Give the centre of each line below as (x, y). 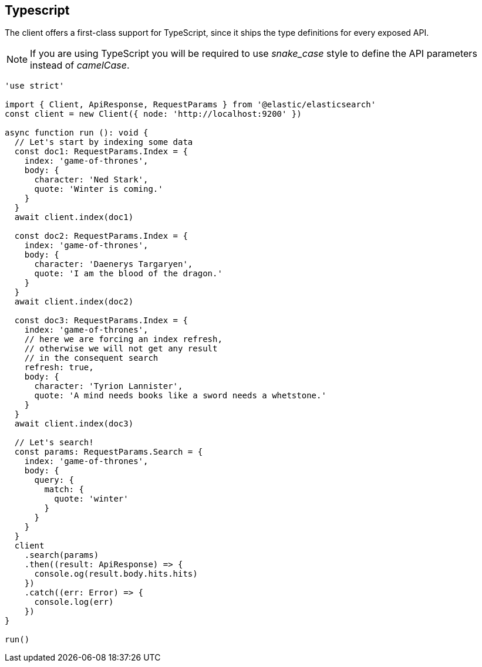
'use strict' (35, 86)
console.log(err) (74, 602)
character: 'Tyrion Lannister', (109, 386)
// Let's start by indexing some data (104, 142)
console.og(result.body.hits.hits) (116, 574)
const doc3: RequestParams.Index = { (101, 321)
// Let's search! (54, 443)
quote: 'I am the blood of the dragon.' (128, 274)
